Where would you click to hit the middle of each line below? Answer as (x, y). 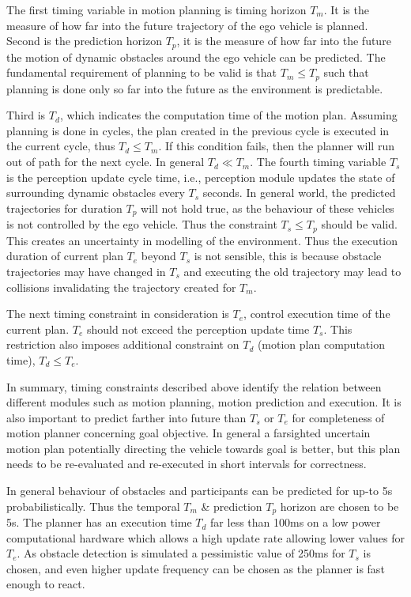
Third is (26, 115)
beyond (158, 256)
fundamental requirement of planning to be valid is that (142, 72)
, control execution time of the (317, 314)
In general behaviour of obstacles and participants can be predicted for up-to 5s (200, 491)
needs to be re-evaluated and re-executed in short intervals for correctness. (187, 464)
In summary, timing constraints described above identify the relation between (194, 386)
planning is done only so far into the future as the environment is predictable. (195, 88)
